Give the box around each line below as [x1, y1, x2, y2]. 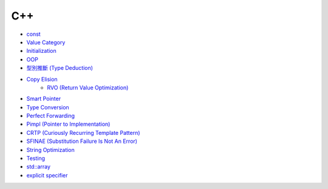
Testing [26, 155, 46, 162]
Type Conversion [26, 103, 69, 111]
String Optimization [26, 146, 75, 153]
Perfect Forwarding [26, 112, 75, 120]
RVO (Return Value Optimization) [47, 84, 129, 91]
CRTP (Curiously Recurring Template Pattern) [26, 129, 140, 136]
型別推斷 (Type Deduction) [26, 64, 94, 72]
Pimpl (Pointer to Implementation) [26, 120, 111, 128]
